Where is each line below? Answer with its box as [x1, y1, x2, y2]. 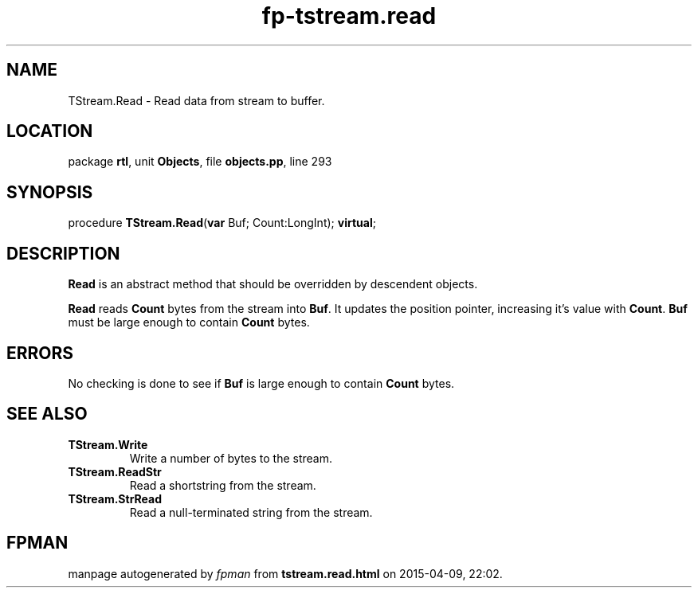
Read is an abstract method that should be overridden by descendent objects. [68, 277, 478, 291]
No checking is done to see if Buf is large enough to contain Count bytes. [68, 376, 455, 390]
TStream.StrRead [68, 491, 163, 506]
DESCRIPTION [6, 243, 120, 264]
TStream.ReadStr [68, 464, 162, 479]
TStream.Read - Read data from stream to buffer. [68, 93, 325, 107]
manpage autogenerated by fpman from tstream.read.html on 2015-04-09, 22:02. [68, 566, 503, 580]
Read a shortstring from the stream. [129, 478, 316, 492]
